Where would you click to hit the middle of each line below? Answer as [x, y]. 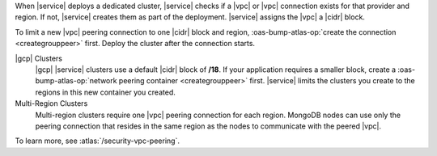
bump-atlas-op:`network [76, 81]
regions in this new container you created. [105, 92]
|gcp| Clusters [38, 58]
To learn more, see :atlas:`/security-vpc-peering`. [97, 141]
